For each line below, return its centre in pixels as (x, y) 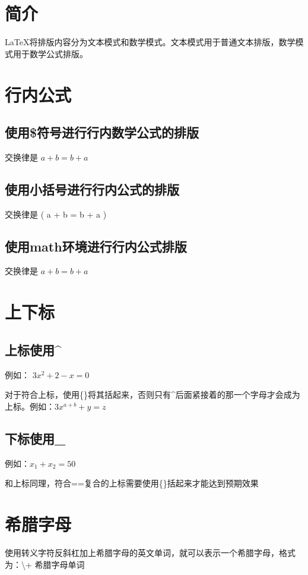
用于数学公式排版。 (50, 53)
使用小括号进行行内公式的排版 (92, 189)
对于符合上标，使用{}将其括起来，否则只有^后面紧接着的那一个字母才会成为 (153, 395)
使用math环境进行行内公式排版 (96, 246)
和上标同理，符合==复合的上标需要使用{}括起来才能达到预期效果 (132, 483)
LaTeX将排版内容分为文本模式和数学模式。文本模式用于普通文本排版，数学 (150, 42)
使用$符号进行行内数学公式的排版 (102, 132)
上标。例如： (30, 406)
